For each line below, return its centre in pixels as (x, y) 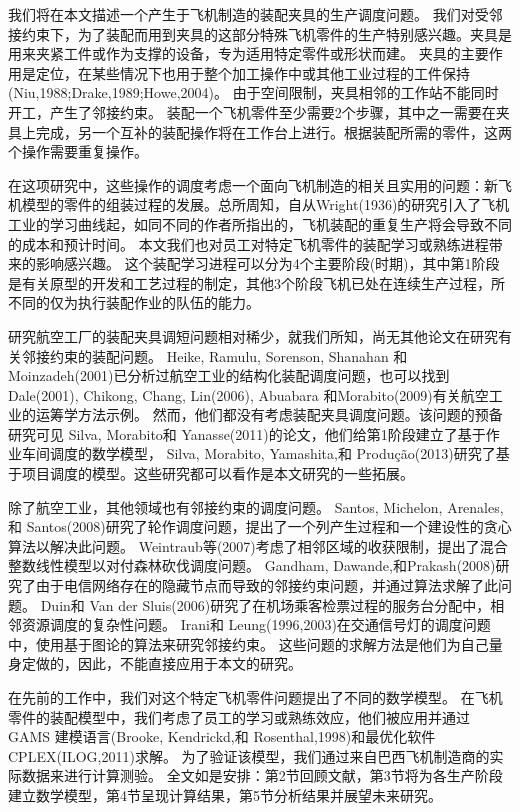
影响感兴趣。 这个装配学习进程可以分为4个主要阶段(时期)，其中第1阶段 (267, 263)
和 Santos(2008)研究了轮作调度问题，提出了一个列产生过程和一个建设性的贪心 (260, 526)
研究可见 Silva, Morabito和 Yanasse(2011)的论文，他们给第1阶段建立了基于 (247, 433)
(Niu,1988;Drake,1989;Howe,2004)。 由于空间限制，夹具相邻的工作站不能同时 (253, 92)
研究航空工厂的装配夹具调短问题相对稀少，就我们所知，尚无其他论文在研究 (253, 335)
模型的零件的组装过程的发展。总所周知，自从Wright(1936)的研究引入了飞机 (265, 204)
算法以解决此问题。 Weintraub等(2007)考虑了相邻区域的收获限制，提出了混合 (258, 545)
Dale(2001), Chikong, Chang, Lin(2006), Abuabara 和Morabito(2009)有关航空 (248, 394)
